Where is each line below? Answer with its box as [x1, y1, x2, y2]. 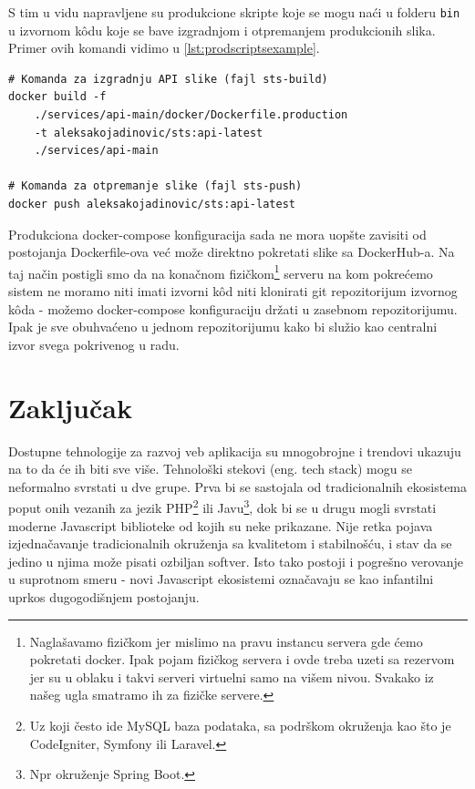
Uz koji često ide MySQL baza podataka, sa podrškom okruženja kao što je [29, 715, 451, 734]
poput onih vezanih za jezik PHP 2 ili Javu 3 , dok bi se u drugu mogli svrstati [8, 496, 437, 517]
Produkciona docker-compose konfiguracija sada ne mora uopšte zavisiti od [8, 224, 427, 243]
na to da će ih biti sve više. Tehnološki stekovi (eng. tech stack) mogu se [8, 459, 412, 478]
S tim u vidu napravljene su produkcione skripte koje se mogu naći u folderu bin [8, 3, 460, 21]
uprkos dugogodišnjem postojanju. [8, 587, 200, 606]
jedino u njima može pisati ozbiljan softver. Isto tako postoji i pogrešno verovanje [8, 551, 464, 570]
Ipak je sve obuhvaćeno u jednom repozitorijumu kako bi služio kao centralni [8, 317, 438, 336]
